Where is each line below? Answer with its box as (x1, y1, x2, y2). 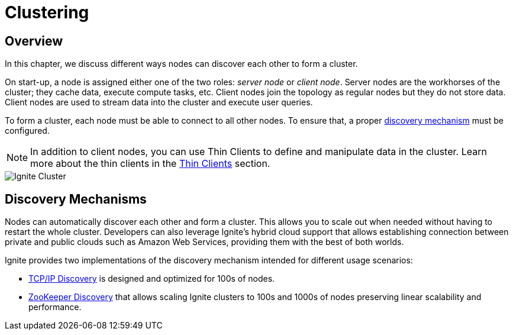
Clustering (5, 2, 89, 22)
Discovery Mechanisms (5, 191, 147, 207)
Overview (5, 33, 63, 49)
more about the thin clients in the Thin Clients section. (30, 157, 270, 170)
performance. (28, 302, 82, 313)
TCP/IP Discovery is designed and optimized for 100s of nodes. (28, 273, 275, 284)
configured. (5, 125, 50, 136)
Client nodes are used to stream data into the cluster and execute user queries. (5, 97, 313, 108)
